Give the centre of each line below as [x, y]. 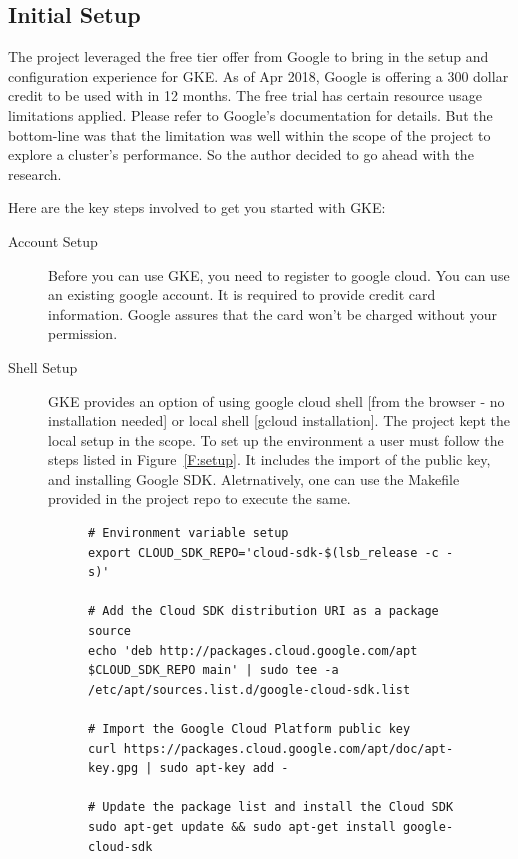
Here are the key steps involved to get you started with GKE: [197, 207]
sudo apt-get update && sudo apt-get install [242, 826]
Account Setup [53, 240]
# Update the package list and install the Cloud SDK [271, 807]
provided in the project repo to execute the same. [199, 498]
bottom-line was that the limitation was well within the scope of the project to [249, 134]
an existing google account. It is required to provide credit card [242, 294]
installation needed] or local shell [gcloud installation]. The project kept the [279, 420]
